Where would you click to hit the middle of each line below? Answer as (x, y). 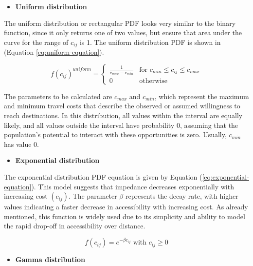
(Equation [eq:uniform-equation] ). (54, 52)
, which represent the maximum (202, 96)
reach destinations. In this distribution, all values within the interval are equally (123, 115)
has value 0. (22, 144)
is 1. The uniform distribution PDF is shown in (150, 42)
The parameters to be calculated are (58, 96)
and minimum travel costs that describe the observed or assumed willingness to (122, 106)
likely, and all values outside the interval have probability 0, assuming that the (121, 125)
